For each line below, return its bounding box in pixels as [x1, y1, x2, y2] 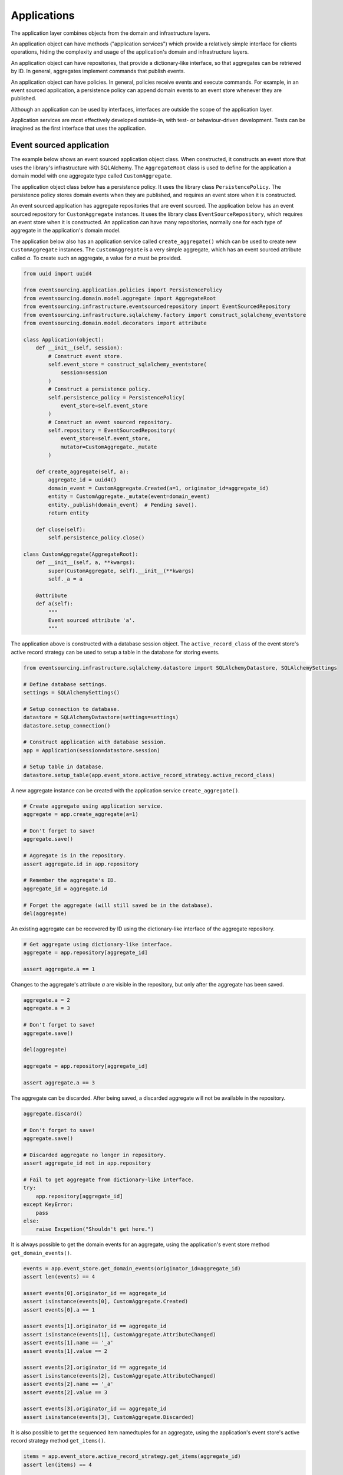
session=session [60, 369, 108, 376]
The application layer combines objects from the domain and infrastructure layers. [11, 29, 210, 37]
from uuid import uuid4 [23, 270, 93, 277]
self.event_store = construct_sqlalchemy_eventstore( [48, 360, 207, 368]
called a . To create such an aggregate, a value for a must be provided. [11, 254, 182, 261]
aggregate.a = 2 [23, 997, 71, 1004]
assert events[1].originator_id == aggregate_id [23, 1323, 167, 1330]
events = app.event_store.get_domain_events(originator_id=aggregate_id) [23, 1265, 241, 1271]
